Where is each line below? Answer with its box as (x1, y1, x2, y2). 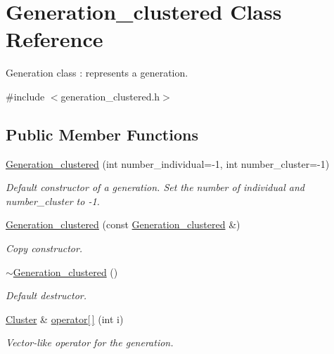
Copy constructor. (6, 241, 83, 256)
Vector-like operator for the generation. (6, 335, 174, 350)
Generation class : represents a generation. (6, 65, 188, 80)
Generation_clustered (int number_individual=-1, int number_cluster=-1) (6, 156, 330, 171)
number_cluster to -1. (6, 193, 100, 208)
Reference (6, 25, 103, 53)
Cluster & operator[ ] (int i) (6, 311, 124, 326)
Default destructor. (6, 288, 87, 303)
